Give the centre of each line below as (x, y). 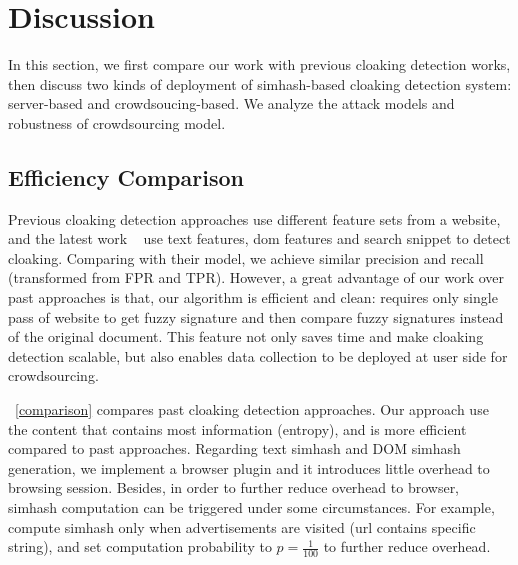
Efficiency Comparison (126, 176)
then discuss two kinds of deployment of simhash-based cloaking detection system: (260, 83)
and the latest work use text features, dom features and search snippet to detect (259, 238)
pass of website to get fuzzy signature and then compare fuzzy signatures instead (256, 316)
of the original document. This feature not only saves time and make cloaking (246, 336)
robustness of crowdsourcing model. (117, 122)
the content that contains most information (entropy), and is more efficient (237, 428)
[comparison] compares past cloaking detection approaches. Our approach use (252, 409)
